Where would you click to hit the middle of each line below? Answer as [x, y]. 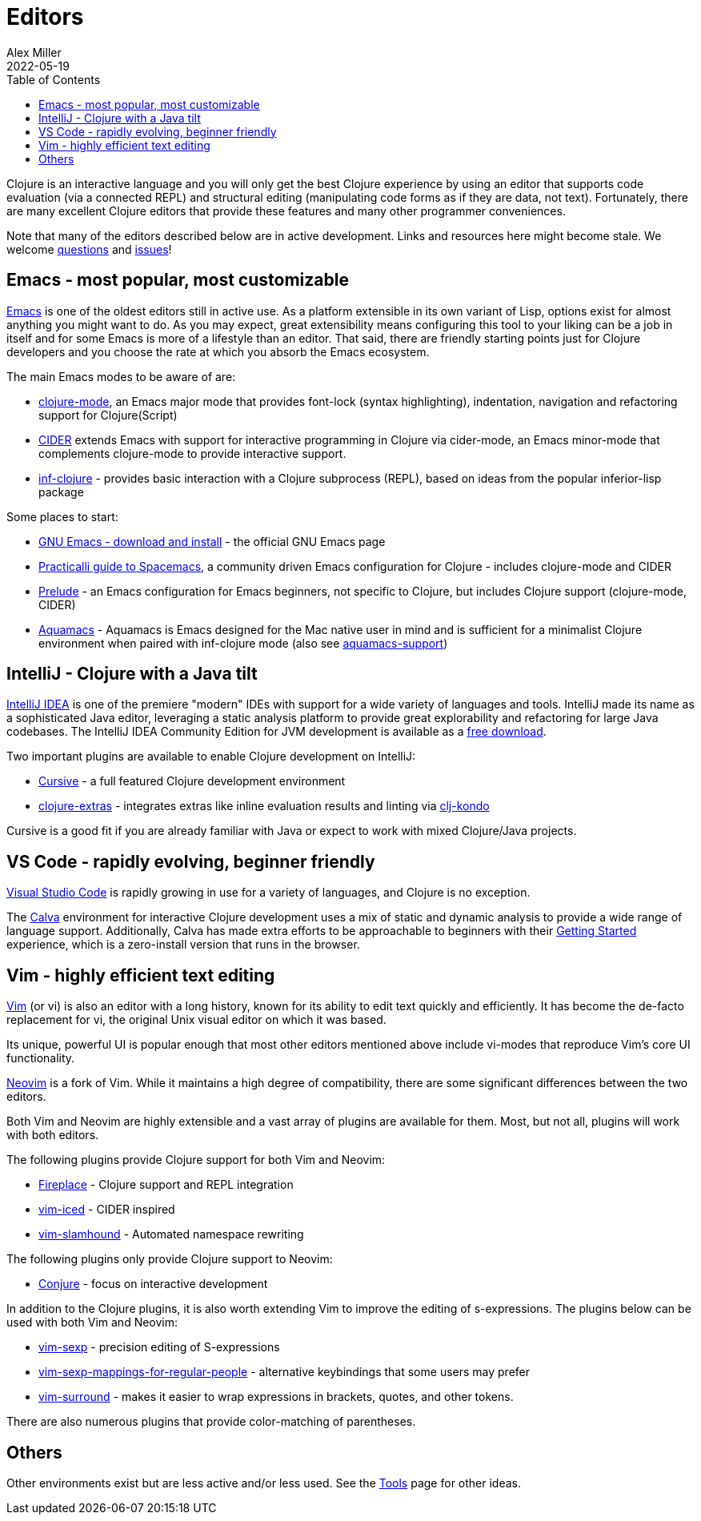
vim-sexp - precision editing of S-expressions [159, 1347]
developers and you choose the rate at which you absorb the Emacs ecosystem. [218, 351]
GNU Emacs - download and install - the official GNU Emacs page [212, 541]
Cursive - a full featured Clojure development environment [192, 781]
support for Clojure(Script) [108, 415]
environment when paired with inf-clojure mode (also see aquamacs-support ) [243, 643]
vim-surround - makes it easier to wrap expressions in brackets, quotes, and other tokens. [276, 1397]
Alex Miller [34, 52]
